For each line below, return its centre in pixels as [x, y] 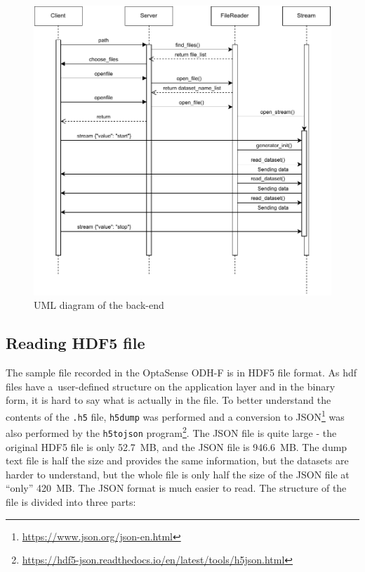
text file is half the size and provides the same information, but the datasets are [177, 460]
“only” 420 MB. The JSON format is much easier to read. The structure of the [176, 488]
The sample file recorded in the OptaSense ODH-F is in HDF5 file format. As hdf [181, 373]
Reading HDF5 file [75, 343]
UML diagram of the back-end [99, 305]
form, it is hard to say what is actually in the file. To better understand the [168, 400]
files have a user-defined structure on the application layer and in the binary [171, 386]
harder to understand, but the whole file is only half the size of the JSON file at [178, 474]
